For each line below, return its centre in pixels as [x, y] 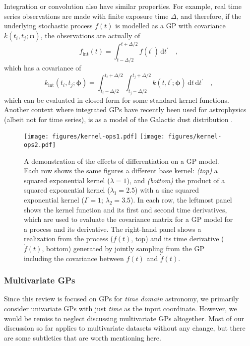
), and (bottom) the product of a [176, 180]
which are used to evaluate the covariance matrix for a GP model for [128, 219]
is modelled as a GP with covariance [170, 26]
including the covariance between [74, 258]
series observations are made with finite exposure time [86, 16]
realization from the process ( [68, 239]
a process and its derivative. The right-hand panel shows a [113, 229]
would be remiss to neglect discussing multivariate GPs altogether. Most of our [124, 318]
